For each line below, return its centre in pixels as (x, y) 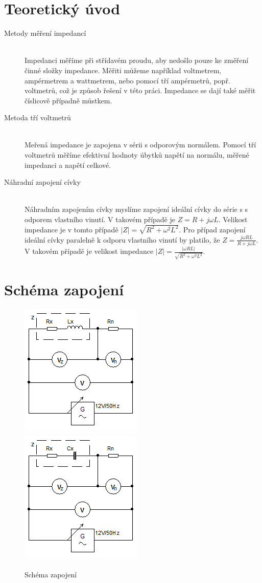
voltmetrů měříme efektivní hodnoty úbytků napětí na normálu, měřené (137, 155)
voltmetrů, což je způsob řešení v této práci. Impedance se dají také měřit (140, 90)
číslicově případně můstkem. (68, 100)
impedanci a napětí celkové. (68, 165)
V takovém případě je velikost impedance (89, 251)
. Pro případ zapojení (212, 229)
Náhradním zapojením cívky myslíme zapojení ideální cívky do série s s (136, 209)
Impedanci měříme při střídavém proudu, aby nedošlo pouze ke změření (137, 60)
